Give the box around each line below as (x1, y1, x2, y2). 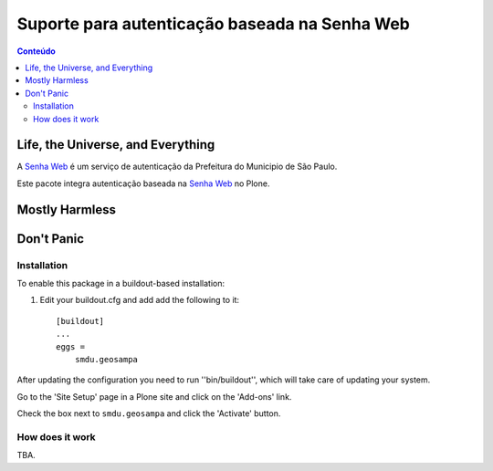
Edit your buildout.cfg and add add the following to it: (39, 295, 240, 306)
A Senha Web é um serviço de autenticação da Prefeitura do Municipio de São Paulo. (16, 161, 338, 173)
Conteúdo (16, 46, 57, 57)
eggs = (56, 341, 86, 351)
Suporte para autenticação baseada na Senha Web (16, 14, 411, 34)
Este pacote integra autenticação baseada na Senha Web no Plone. (16, 178, 270, 189)
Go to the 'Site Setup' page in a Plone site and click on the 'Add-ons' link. (16, 391, 292, 402)
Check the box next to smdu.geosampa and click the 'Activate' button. (16, 408, 281, 419)
